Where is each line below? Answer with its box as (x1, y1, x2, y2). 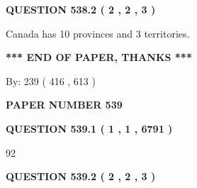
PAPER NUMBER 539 (6, 97, 123, 112)
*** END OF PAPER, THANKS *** (6, 50, 192, 65)
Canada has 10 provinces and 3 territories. (6, 26, 190, 40)
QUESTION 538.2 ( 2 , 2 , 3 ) (6, 2, 156, 16)
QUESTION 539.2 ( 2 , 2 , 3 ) (6, 169, 156, 184)
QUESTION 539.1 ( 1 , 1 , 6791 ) (6, 121, 173, 136)
